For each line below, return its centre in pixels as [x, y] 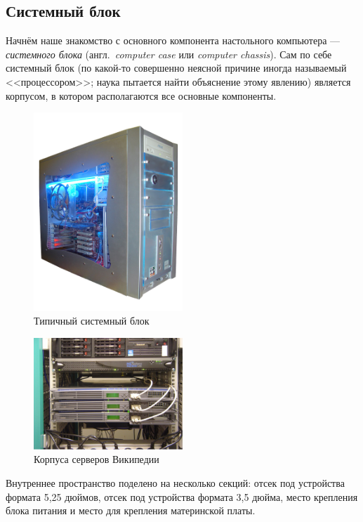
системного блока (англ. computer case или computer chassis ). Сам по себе [169, 54]
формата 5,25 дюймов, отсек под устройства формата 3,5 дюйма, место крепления [182, 496]
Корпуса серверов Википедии [97, 459]
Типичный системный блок [92, 321]
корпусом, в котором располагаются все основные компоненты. [141, 95]
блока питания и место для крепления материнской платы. [131, 510]
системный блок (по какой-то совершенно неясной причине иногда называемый [176, 68]
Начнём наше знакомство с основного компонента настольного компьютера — [173, 40]
